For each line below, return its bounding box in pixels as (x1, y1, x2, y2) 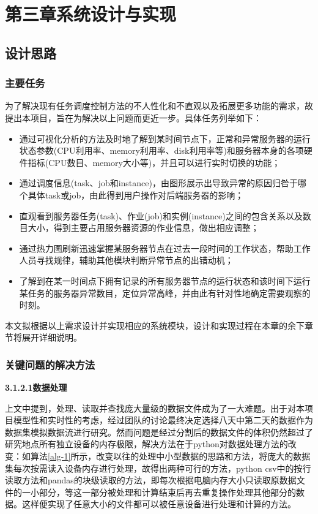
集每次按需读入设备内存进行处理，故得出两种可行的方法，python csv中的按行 (5, 461, 311, 474)
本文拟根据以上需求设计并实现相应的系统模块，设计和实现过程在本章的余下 (5, 319, 305, 331)
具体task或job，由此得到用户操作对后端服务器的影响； (28, 188, 244, 201)
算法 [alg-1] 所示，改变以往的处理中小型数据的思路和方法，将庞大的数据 (30, 450, 311, 463)
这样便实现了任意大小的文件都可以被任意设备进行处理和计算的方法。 (21, 497, 296, 510)
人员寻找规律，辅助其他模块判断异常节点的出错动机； (19, 254, 234, 266)
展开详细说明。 (21, 331, 82, 344)
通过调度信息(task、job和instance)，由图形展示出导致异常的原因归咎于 (19, 176, 298, 189)
